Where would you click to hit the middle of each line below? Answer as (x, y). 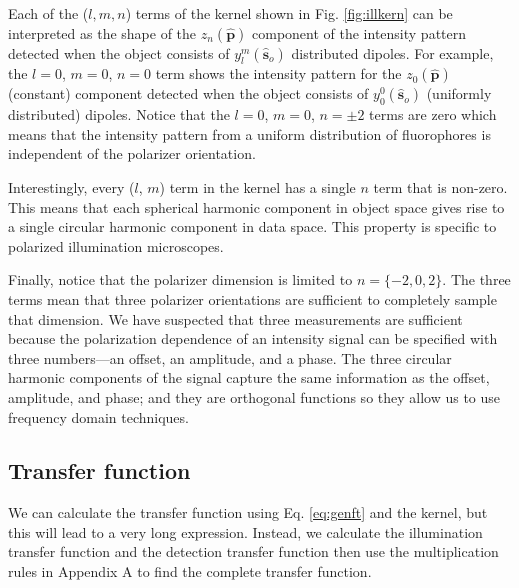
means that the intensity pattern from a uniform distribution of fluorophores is (249, 133)
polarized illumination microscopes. (116, 245)
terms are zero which (433, 114)
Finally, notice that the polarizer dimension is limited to (180, 279)
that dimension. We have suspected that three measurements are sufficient (235, 318)
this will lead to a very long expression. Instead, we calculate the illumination (245, 531)
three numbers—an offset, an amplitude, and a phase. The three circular (230, 357)
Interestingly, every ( (71, 186)
